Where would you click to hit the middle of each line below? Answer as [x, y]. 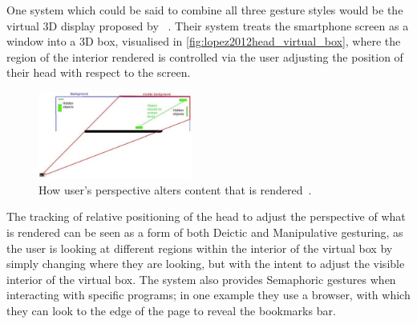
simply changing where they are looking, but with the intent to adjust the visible [206, 264]
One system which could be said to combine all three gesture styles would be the [205, 10]
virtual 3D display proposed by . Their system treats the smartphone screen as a [208, 25]
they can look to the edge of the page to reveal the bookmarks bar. [171, 310]
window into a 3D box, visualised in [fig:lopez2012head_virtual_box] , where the [204, 41]
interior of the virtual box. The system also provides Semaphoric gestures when [201, 279]
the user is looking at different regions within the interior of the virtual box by [200, 248]
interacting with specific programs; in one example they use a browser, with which [208, 295]
